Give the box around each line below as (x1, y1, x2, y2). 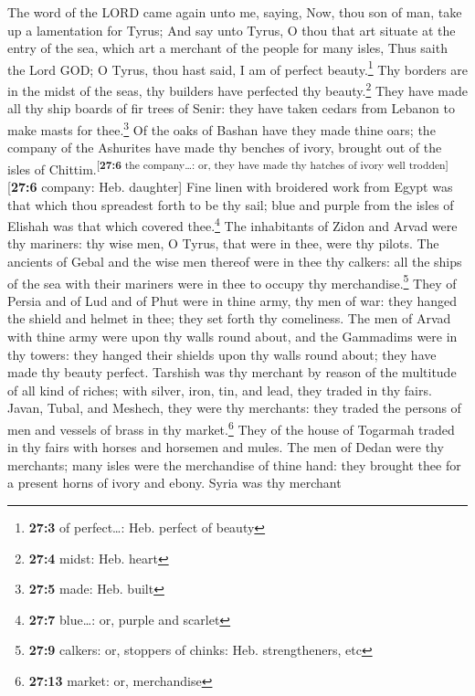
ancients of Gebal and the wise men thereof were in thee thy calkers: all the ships (7, 252, 462, 270)
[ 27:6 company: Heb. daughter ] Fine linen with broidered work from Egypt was (7, 176, 453, 195)
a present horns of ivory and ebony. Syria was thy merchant (7, 473, 342, 492)
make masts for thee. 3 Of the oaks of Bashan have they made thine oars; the (7, 117, 436, 139)
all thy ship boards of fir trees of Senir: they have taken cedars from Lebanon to (7, 99, 455, 118)
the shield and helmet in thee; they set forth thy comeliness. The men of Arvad (7, 309, 451, 328)
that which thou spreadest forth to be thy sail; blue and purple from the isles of (7, 195, 454, 214)
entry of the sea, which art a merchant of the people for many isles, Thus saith (7, 38, 448, 58)
